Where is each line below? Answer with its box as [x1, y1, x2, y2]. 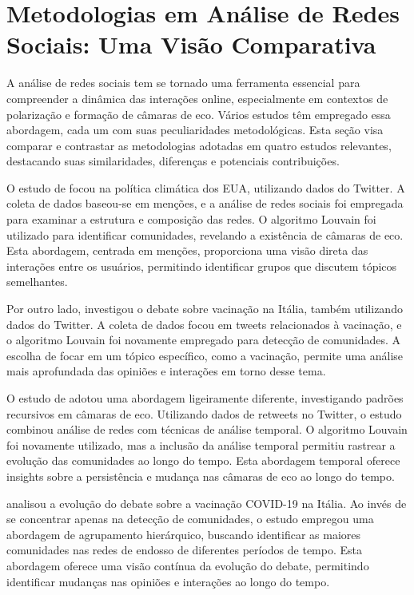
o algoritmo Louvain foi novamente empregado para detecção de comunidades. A [6, 331, 401, 348]
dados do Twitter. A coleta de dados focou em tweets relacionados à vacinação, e [6, 315, 402, 332]
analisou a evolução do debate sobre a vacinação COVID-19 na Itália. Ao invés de [6, 494, 407, 511]
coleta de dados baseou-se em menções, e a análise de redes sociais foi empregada [6, 195, 404, 212]
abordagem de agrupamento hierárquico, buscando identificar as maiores [6, 526, 361, 542]
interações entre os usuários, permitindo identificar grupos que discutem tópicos [6, 257, 397, 274]
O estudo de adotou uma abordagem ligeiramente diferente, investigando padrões [6, 390, 404, 406]
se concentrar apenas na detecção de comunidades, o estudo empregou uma [6, 510, 374, 527]
